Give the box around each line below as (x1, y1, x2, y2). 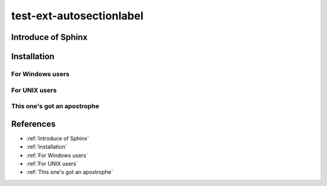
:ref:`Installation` (26, 143, 67, 150)
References (11, 118, 56, 129)
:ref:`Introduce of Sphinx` (26, 135, 90, 142)
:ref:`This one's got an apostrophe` (26, 168, 113, 176)
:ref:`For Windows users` (26, 152, 88, 159)
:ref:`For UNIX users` (26, 160, 78, 167)
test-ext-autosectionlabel (11, 9, 144, 22)
